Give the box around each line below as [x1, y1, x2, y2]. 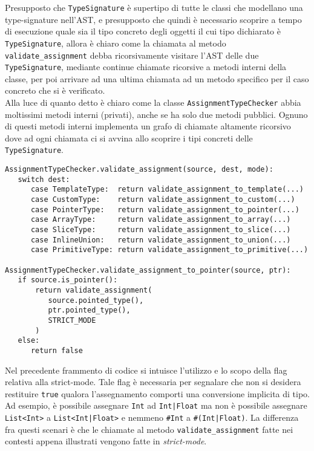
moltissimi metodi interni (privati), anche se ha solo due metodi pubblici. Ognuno [5, 108, 308, 120]
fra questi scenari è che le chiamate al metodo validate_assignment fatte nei [5, 423, 293, 435]
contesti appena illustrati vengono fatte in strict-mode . [5, 435, 207, 447]
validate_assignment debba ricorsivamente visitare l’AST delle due [5, 48, 259, 61]
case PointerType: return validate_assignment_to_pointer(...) [30, 205, 299, 214]
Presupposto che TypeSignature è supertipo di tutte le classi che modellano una [5, 1, 303, 13]
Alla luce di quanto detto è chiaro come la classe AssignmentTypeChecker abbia [5, 96, 301, 108]
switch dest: [18, 175, 70, 184]
